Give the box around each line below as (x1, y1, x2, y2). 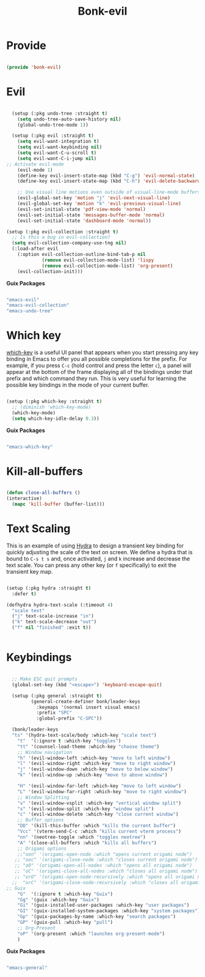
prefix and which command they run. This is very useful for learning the (6, 375, 187, 382)
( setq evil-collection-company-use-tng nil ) (12, 240, 127, 246)
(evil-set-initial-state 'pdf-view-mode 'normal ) (17, 206, 146, 212)
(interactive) (6, 496, 43, 502)
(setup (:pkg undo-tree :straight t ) (12, 110, 108, 117)
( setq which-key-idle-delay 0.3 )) (12, 415, 99, 422)
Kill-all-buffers (6, 464, 84, 478)
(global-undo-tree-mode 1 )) (17, 122, 88, 128)
